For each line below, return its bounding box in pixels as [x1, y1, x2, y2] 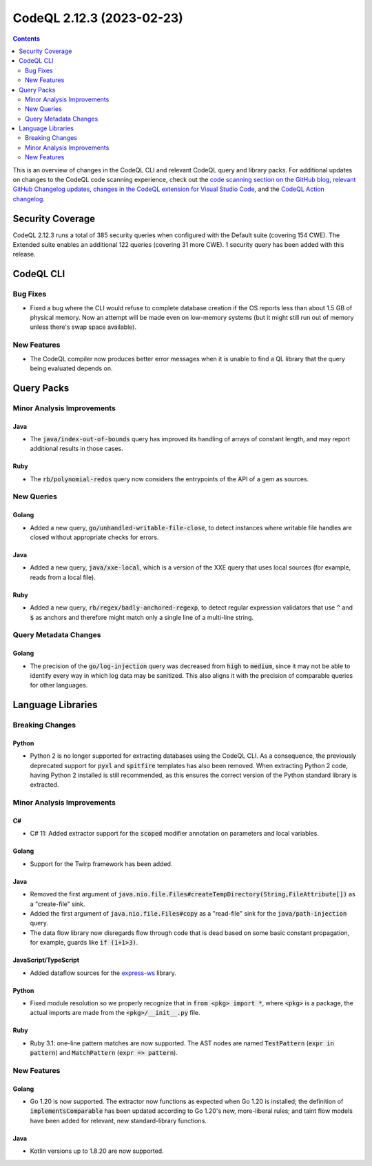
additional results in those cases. [30, 445, 123, 453]
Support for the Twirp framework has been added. [30, 859, 173, 868]
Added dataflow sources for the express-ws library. [30, 969, 176, 977]
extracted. [30, 781, 59, 789]
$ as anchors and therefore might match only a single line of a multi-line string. [30, 613, 254, 621]
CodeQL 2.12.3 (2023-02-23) [12, 10, 184, 26]
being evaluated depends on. [30, 364, 113, 372]
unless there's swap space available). [30, 323, 137, 331]
